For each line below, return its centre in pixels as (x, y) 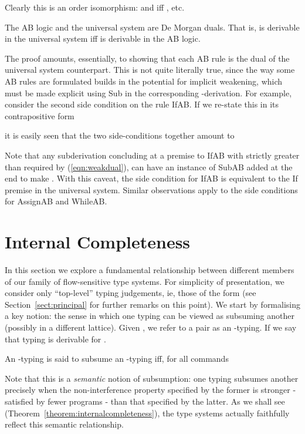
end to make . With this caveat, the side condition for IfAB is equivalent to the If (151, 178)
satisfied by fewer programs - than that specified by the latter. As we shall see (145, 401)
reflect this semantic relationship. (64, 424)
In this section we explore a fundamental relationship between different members (150, 270)
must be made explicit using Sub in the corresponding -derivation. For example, (148, 92)
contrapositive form (40, 115)
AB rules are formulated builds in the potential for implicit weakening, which (144, 81)
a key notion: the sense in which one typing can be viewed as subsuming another (150, 316)
